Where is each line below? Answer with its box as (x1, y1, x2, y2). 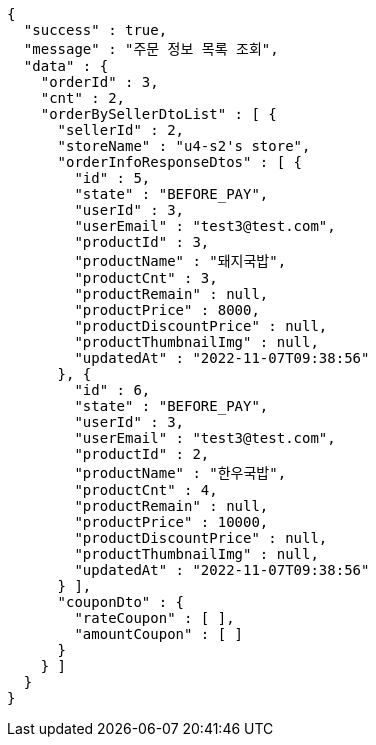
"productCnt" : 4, (74, 482, 218, 498)
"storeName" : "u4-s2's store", (57, 138, 311, 154)
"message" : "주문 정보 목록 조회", (23, 41, 279, 57)
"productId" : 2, (74, 446, 210, 462)
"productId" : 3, (74, 234, 210, 250)
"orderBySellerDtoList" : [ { (40, 106, 277, 122)
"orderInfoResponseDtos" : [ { (57, 154, 303, 170)
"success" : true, (23, 22, 168, 38)
